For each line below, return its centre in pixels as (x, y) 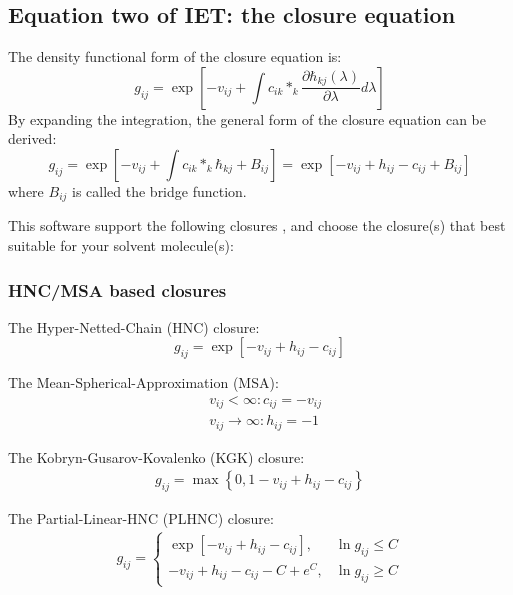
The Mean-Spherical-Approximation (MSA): (143, 382)
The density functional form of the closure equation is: (175, 56)
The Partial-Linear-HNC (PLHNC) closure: (141, 518)
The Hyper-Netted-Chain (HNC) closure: (134, 326)
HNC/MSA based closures (117, 289)
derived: (32, 138)
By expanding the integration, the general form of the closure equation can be (247, 118)
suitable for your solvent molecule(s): (121, 245)
